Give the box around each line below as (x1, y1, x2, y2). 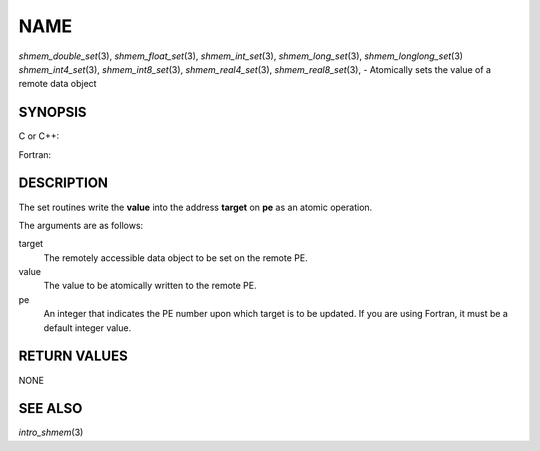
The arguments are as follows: (18, 219, 144, 231)
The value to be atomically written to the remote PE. (43, 280, 257, 292)
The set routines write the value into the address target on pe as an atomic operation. (18, 201, 373, 213)
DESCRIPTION (18, 175, 109, 192)
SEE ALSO (18, 400, 83, 417)
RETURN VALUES (18, 348, 129, 365)
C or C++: (18, 130, 60, 142)
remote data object (18, 78, 97, 90)
